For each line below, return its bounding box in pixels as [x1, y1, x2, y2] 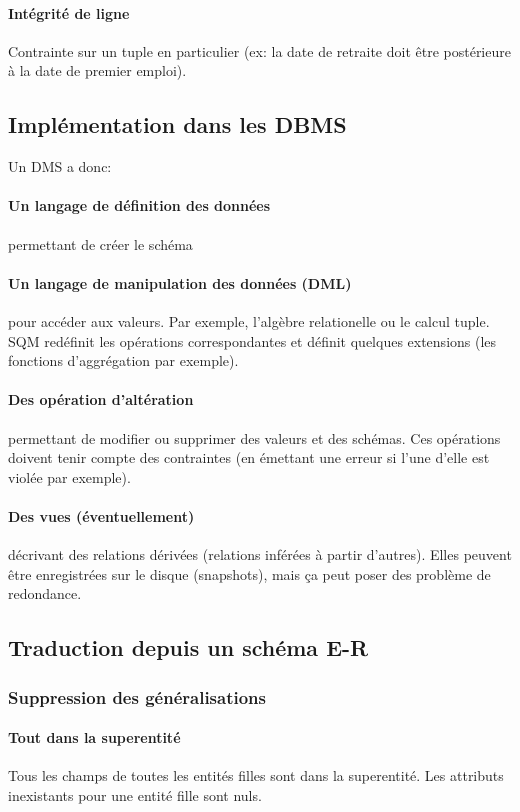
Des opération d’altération [8, 389, 194, 410]
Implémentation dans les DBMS [8, 109, 347, 140]
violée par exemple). [8, 466, 131, 487]
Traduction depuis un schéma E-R [8, 632, 369, 663]
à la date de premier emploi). [8, 60, 187, 81]
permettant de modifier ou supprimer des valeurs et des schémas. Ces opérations [8, 427, 501, 448]
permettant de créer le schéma [8, 233, 193, 254]
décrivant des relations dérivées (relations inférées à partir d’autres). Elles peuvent [8, 544, 512, 565]
